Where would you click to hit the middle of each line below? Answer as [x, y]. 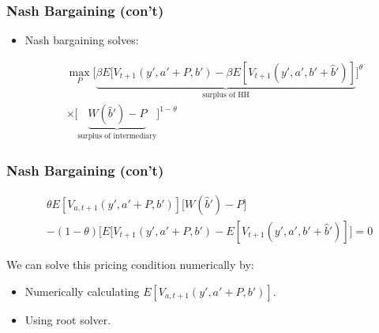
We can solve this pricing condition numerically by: [130, 265]
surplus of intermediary [117, 136]
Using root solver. [68, 319]
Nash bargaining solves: [82, 40]
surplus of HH [226, 95]
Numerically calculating [82, 291]
